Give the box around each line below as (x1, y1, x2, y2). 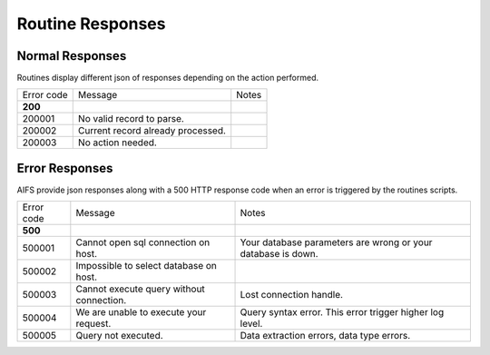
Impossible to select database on (75, 260, 218, 272)
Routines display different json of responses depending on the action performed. (16, 73, 319, 84)
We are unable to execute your (75, 306, 207, 319)
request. (75, 318, 112, 330)
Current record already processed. (77, 124, 227, 137)
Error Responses (16, 160, 113, 176)
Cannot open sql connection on (75, 236, 211, 249)
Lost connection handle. (240, 289, 344, 301)
